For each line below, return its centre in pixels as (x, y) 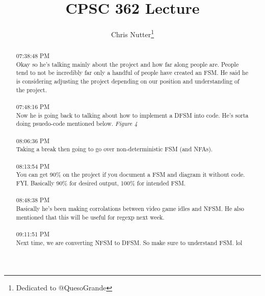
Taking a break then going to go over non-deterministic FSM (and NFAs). (114, 149)
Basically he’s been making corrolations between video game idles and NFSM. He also (130, 208)
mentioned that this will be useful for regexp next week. (90, 217)
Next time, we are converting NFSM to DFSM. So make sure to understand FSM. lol (129, 242)
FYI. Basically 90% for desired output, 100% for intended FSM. (101, 183)
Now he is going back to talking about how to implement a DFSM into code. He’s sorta (132, 115)
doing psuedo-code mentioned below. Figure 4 (77, 124)
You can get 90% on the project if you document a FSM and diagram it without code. (130, 174)
